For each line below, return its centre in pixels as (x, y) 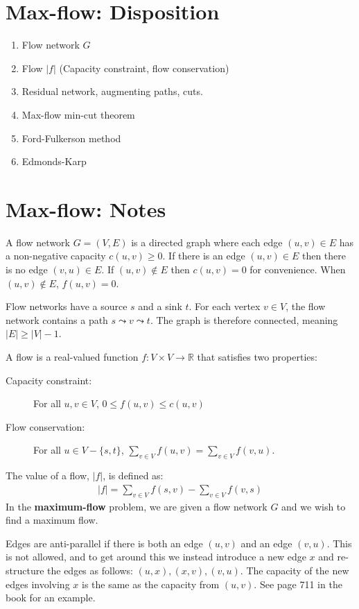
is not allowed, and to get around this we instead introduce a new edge (156, 557)
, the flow (306, 306)
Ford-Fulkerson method (71, 138)
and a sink (160, 306)
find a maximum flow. (52, 520)
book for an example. (51, 598)
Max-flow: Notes (86, 208)
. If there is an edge (204, 256)
